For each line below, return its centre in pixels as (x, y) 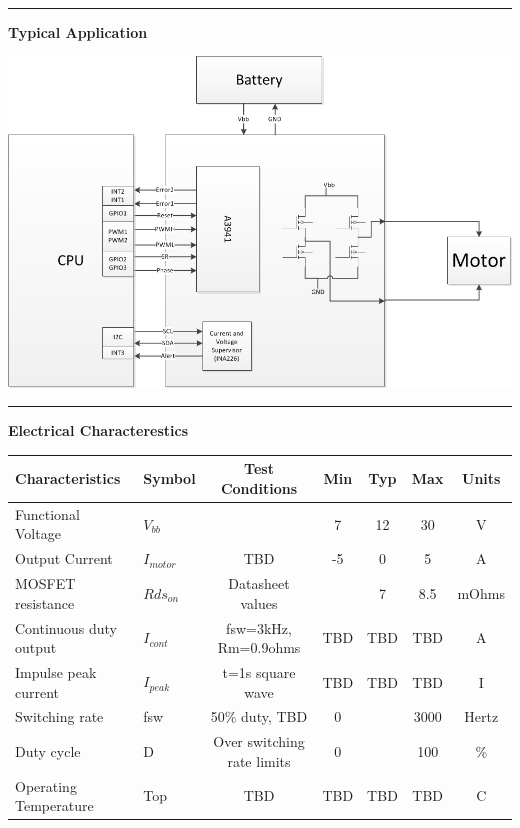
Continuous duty (66, 627)
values (259, 602)
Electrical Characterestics (98, 430)
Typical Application (78, 31)
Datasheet (259, 583)
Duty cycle (48, 751)
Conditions (259, 487)
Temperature (54, 805)
